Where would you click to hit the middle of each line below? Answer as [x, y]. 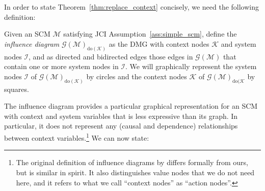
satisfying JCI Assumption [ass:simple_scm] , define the [150, 34]
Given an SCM [27, 34]
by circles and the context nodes [137, 76]
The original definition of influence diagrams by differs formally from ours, [132, 162]
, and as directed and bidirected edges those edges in [111, 56]
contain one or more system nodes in [61, 66]
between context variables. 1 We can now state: [77, 137]
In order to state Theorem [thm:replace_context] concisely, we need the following [132, 7]
